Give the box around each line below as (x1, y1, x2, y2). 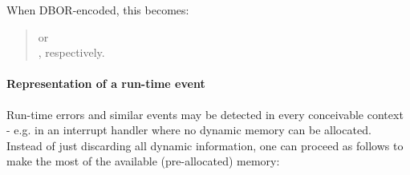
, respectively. (38, 44, 105, 61)
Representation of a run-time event (6, 75, 205, 92)
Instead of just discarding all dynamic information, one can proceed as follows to (6, 137, 404, 153)
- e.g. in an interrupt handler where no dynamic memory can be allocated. (6, 121, 371, 138)
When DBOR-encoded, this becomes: (6, 2, 189, 18)
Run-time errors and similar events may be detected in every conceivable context (6, 105, 404, 122)
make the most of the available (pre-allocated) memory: (6, 153, 280, 169)
